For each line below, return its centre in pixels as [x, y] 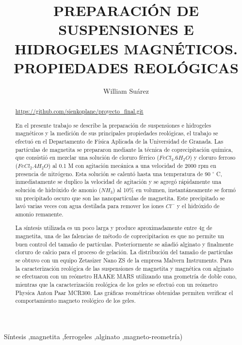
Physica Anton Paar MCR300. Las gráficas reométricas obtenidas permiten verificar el [124, 292]
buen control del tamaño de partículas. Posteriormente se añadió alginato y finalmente [124, 244]
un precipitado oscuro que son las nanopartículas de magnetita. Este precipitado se [120, 198]
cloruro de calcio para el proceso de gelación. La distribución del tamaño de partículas [124, 252]
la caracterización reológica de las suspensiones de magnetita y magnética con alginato [124, 268]
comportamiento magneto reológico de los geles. [75, 301]
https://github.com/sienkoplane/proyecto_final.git [79, 111]
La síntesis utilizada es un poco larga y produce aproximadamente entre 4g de [114, 228]
